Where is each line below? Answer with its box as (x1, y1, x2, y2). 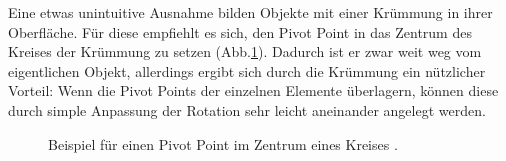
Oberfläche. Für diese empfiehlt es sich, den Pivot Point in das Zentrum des (8, 21, 472, 42)
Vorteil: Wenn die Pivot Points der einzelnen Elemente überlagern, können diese (8, 80, 499, 101)
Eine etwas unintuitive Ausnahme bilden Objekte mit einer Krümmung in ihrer (8, 2, 493, 22)
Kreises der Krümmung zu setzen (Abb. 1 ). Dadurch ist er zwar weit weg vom (8, 41, 482, 62)
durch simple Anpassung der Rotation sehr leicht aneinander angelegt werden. (8, 99, 486, 120)
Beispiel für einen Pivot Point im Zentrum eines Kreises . (48, 133, 398, 154)
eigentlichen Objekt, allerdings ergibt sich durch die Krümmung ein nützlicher (8, 60, 486, 81)
